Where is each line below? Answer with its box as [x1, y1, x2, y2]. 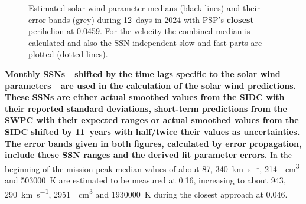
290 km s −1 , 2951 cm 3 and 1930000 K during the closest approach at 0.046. [5, 186, 288, 200]
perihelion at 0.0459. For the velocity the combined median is [28, 25, 250, 37]
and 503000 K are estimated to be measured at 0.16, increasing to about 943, [5, 173, 286, 186]
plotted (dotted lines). [28, 48, 108, 60]
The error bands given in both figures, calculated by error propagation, [5, 137, 302, 149]
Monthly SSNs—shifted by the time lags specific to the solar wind [5, 67, 281, 80]
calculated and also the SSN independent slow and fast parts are [28, 36, 262, 48]
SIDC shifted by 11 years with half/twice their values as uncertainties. [5, 125, 300, 137]
